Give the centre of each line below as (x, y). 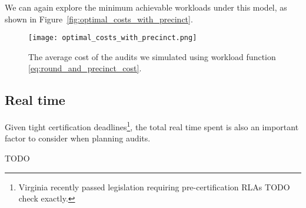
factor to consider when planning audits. (78, 138)
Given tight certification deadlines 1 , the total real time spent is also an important (152, 126)
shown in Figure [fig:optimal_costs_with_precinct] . (99, 19)
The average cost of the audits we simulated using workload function (152, 56)
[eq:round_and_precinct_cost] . (85, 68)
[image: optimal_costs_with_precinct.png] (113, 38)
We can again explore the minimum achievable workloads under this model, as (146, 7)
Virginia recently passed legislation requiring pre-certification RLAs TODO (154, 186)
